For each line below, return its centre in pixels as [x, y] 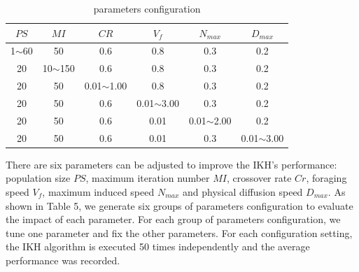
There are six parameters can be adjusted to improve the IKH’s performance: [171, 164]
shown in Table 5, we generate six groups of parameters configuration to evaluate [179, 205]
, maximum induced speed [98, 191]
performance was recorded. [63, 260]
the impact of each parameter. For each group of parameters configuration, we [173, 219]
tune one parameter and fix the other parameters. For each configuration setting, [179, 232]
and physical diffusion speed [243, 191]
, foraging [326, 178]
